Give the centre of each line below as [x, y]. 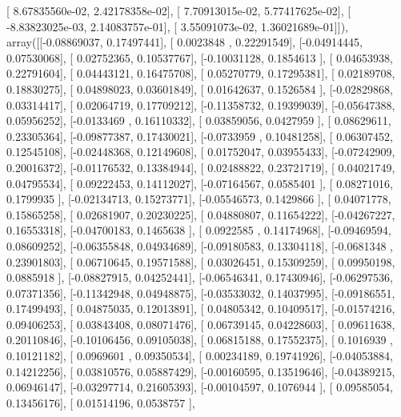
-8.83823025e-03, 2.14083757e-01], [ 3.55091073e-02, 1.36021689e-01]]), [177, 26]
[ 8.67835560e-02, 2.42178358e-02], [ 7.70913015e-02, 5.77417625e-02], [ [179, 10]
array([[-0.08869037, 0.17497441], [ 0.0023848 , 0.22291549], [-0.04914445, [184, 42]
